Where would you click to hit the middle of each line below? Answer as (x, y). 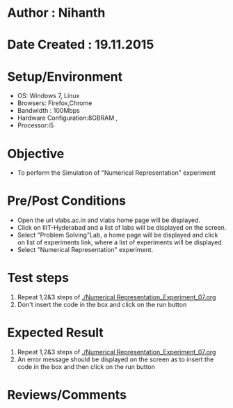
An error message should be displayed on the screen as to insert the (115, 359)
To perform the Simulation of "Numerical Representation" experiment (116, 173)
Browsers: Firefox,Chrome (55, 103)
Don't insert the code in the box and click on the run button (102, 305)
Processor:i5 (35, 125)
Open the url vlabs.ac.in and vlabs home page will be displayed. (109, 220)
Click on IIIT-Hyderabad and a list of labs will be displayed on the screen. (122, 228)
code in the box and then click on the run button (86, 367)
